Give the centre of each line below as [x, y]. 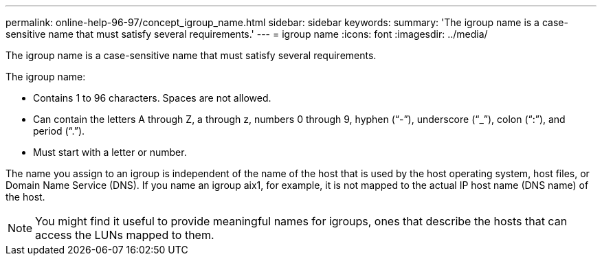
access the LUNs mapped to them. [125, 235]
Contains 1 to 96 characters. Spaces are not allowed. [152, 98]
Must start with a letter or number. [110, 152]
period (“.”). [59, 131]
